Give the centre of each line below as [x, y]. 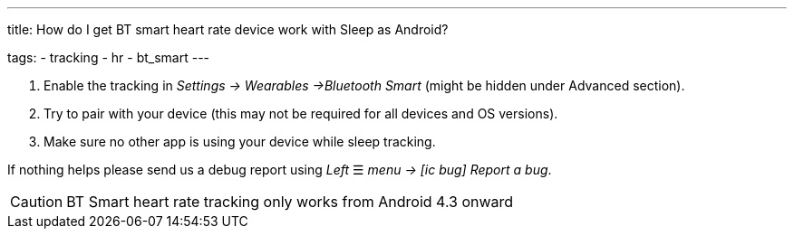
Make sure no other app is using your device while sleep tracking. [240, 142]
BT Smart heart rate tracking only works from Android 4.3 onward [290, 202]
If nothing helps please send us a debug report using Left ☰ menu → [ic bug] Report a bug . [280, 170]
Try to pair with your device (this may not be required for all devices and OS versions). [301, 113]
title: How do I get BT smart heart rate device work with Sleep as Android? [228, 29]
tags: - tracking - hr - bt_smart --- [109, 57]
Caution [37, 202]
